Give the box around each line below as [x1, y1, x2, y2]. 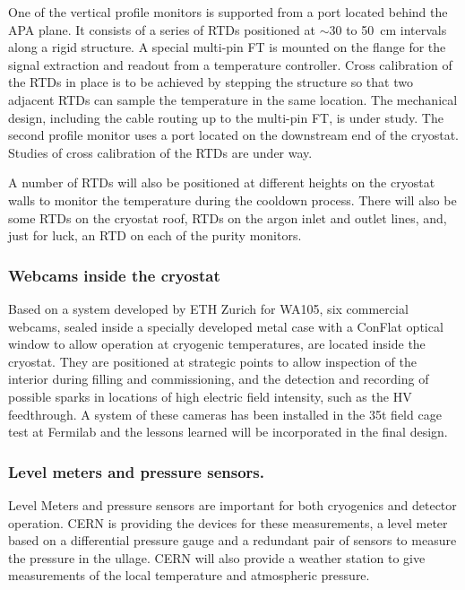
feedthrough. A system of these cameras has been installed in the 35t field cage [8, 404, 442, 423]
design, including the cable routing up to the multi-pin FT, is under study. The [8, 108, 443, 126]
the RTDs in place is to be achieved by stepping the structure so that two [8, 73, 413, 91]
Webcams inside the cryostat [8, 264, 220, 286]
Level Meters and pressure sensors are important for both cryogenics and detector [8, 495, 457, 514]
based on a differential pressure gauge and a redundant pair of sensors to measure [8, 531, 457, 550]
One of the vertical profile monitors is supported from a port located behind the [8, 3, 448, 21]
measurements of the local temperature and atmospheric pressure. [8, 566, 370, 585]
